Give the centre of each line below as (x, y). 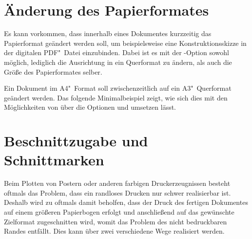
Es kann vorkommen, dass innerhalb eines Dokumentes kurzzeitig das (108, 33)
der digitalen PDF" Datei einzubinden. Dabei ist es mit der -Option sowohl (116, 52)
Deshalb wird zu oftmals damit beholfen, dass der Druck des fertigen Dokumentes (126, 202)
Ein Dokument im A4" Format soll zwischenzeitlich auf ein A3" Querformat (118, 88)
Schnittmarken (54, 160)
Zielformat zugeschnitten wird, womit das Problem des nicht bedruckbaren (116, 221)
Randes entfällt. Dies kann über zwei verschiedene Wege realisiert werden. (114, 231)
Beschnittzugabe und (76, 141)
